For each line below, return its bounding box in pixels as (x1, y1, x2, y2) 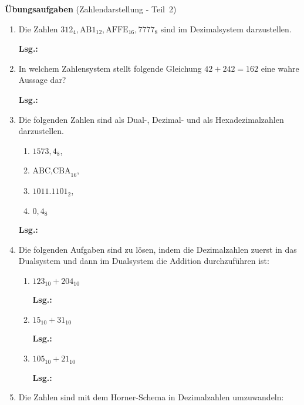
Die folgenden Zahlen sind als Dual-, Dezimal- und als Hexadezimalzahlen (18, 113, 284, 125)
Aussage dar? (18, 73, 66, 86)
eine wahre (261, 62, 299, 74)
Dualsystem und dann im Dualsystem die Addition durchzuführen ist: (18, 255, 269, 267)
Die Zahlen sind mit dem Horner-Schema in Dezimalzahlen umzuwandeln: (18, 391, 284, 403)
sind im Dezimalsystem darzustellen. (160, 22, 292, 35)
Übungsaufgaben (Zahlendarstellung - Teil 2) (5, 3, 177, 15)
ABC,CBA (32, 167, 71, 176)
